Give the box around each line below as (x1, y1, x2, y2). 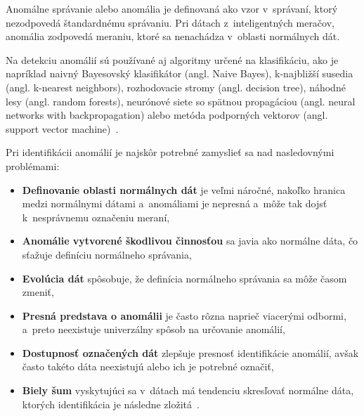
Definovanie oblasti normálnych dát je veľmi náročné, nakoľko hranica (22, 182, 346, 197)
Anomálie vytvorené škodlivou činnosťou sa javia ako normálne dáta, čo (22, 233, 358, 248)
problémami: (6, 158, 60, 173)
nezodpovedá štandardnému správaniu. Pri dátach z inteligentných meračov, (6, 15, 334, 30)
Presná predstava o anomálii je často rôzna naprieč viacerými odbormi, (22, 308, 346, 323)
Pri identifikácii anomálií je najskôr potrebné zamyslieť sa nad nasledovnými (6, 145, 334, 160)
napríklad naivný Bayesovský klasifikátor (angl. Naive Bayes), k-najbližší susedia (6, 66, 353, 81)
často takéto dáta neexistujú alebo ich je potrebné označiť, (22, 359, 274, 374)
